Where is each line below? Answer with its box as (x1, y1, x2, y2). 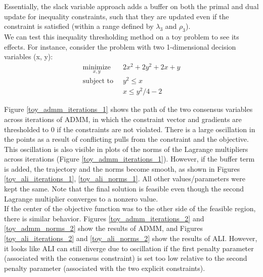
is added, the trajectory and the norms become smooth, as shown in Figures (4, 163, 240, 174)
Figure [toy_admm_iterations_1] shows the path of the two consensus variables (4, 104, 253, 114)
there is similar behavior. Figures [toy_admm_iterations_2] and (4, 213, 204, 223)
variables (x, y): (4, 51, 53, 62)
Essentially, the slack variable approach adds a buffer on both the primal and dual (4, 1, 259, 11)
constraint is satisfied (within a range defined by (4, 21, 154, 31)
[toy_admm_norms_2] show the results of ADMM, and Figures (4, 223, 203, 233)
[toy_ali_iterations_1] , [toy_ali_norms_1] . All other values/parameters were (4, 173, 245, 184)
